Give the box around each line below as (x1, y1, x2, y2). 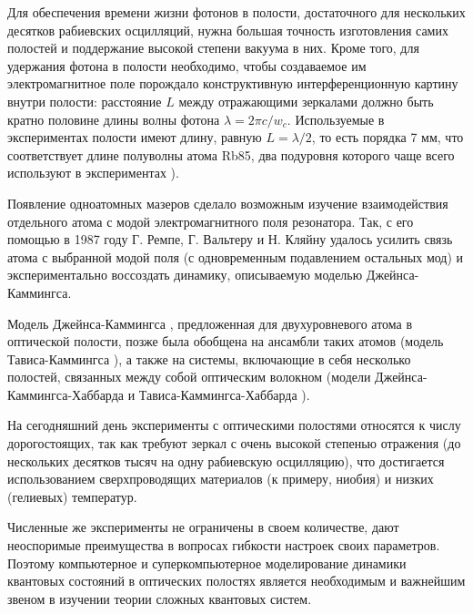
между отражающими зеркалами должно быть (178, 91, 434, 110)
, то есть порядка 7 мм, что (311, 128, 464, 147)
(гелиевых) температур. (7, 486, 137, 506)
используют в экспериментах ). (7, 163, 179, 182)
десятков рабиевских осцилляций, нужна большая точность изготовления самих (7, 20, 448, 39)
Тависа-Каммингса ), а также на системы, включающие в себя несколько (7, 349, 411, 368)
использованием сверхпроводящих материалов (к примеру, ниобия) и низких (7, 469, 434, 488)
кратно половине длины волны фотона (7, 109, 220, 128)
